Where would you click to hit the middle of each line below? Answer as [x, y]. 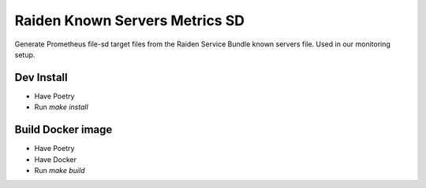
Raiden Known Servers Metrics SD [129, 20]
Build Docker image [64, 130]
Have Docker [56, 159]
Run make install [61, 107]
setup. [25, 54]
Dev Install [41, 77]
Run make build [60, 170]
